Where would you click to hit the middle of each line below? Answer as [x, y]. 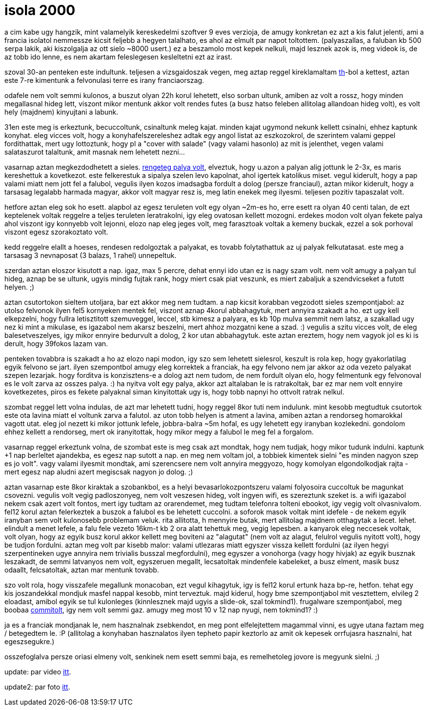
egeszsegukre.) [30, 641]
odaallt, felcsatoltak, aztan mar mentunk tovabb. [82, 570]
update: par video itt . [38, 671]
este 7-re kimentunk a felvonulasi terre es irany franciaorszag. [104, 80]
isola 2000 [40, 10]
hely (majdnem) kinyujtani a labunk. [61, 112]
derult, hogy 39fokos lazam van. [56, 343]
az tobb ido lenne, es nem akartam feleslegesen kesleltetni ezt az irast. [118, 57]
